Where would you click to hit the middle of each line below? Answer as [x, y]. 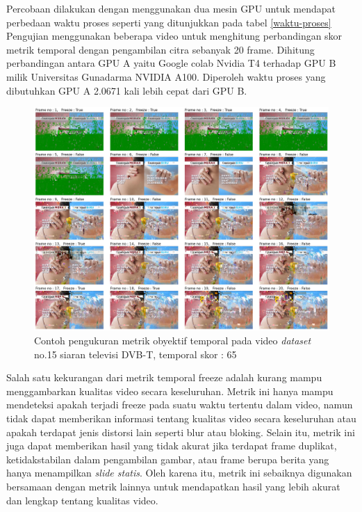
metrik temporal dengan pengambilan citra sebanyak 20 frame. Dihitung [161, 49]
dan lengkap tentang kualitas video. [82, 500]
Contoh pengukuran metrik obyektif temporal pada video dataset [173, 341]
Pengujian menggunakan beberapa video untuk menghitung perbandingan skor [174, 36]
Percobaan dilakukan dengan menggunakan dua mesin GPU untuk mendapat [171, 8]
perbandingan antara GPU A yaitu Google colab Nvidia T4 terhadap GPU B [171, 63]
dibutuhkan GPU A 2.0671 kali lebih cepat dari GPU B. [127, 90]
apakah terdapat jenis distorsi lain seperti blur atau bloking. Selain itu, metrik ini [181, 432]
